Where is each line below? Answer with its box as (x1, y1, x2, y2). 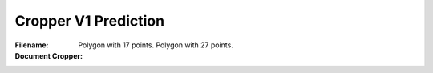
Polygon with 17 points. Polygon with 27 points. (78, 40, 234, 50)
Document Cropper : (14, 51, 83, 60)
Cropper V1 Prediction (14, 12, 164, 30)
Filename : (14, 40, 49, 50)
